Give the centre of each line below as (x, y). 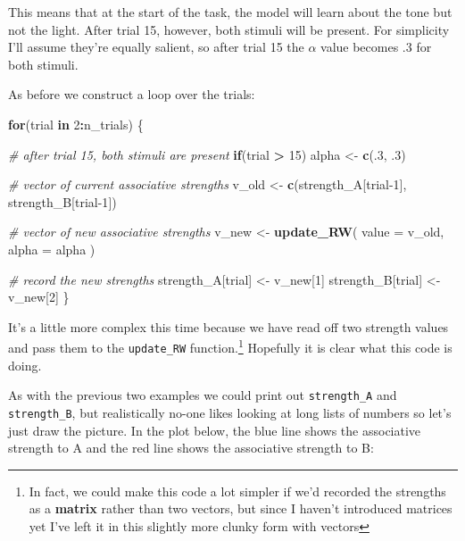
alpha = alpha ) (52, 249)
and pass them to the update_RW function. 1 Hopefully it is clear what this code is (230, 346)
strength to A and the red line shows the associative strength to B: (191, 448)
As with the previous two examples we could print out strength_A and (203, 395)
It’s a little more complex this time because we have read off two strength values (228, 326)
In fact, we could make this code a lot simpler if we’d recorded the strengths (237, 491)
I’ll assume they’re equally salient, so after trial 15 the (156, 47)
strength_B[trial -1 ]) (62, 201)
